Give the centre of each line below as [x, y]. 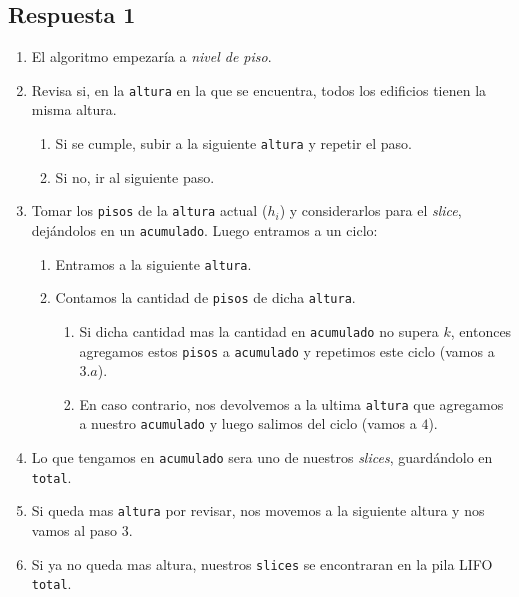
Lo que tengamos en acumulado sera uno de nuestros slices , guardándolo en [262, 457]
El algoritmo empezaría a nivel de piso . [151, 56]
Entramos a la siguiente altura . [153, 263]
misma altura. [74, 109]
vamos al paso [74, 530]
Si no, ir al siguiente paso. [135, 176]
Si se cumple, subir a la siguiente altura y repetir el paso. [234, 143]
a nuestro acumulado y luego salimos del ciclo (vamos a [248, 423]
